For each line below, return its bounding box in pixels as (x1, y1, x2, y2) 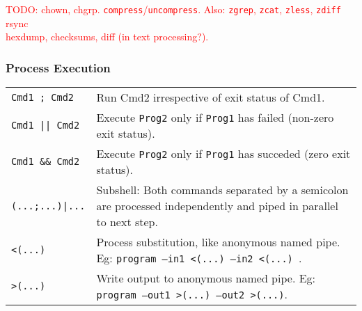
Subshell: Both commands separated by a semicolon (96, 182, 349, 198)
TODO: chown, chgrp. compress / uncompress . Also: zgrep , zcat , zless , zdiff (6, 2, 341, 16)
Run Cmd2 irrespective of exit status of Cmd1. (96, 89, 325, 106)
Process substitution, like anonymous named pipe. (96, 234, 340, 250)
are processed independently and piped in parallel (96, 198, 338, 214)
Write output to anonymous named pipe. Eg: (96, 270, 316, 287)
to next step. (96, 214, 158, 230)
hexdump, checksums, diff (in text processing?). (6, 29, 209, 44)
